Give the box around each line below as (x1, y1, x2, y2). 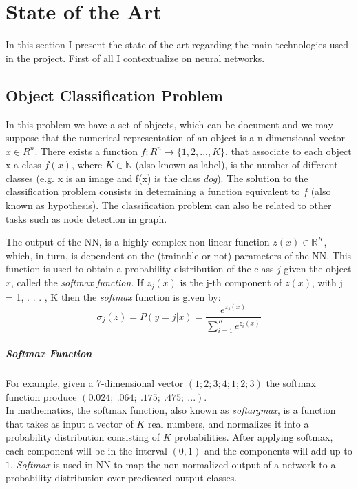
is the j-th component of (180, 275, 282, 290)
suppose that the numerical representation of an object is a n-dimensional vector (6, 130, 345, 145)
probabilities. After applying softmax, (174, 430, 333, 444)
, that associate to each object (225, 143, 352, 158)
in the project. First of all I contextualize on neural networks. (6, 50, 265, 65)
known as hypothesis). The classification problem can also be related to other (6, 198, 332, 212)
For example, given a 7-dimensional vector (6, 375, 184, 390)
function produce (6, 389, 77, 403)
